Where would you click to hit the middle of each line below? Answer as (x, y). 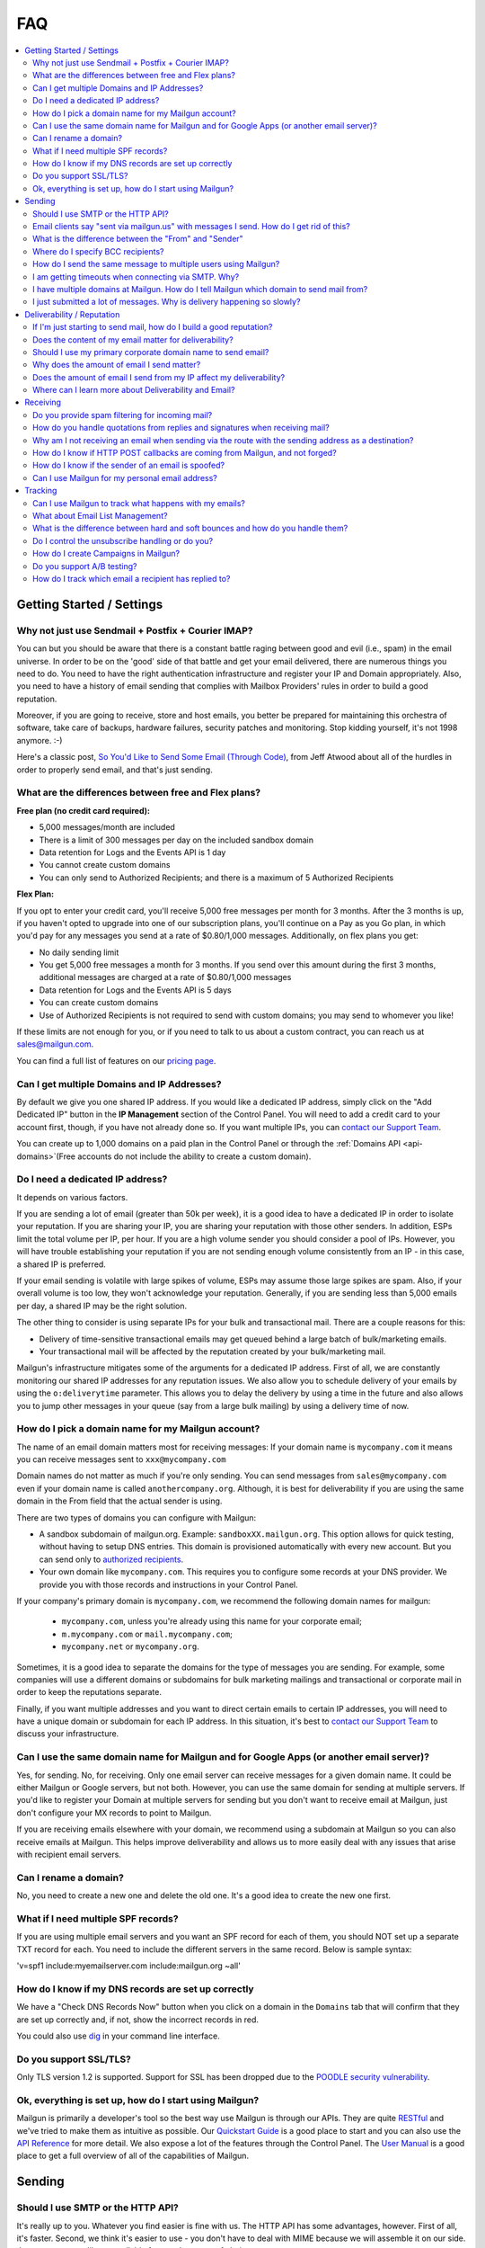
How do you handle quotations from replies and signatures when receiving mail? (181, 428)
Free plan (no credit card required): (83, 810)
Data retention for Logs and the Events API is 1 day (132, 852)
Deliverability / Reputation (72, 314)
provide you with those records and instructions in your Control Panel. (168, 1584)
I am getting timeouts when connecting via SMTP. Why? (136, 277)
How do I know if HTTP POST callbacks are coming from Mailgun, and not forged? (185, 453)
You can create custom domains (99, 1003)
